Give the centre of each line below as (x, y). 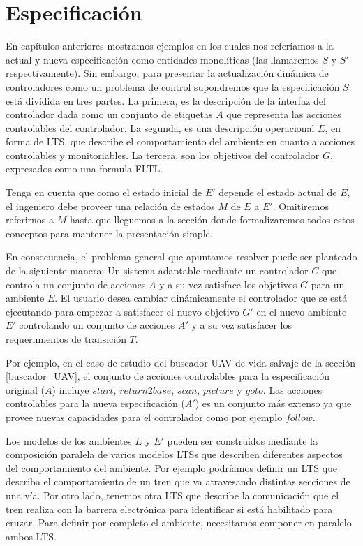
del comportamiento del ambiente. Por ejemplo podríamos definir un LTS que (172, 467)
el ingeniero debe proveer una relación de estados (110, 206)
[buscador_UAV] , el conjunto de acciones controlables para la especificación (168, 376)
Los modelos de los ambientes (69, 440)
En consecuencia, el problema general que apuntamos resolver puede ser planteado (181, 257)
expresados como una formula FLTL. (84, 169)
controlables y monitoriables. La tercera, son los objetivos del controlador (163, 155)
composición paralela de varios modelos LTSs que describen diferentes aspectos (174, 454)
